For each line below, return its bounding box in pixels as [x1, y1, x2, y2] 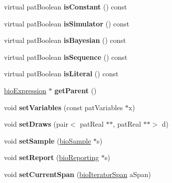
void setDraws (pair [4, 119, 68, 129]
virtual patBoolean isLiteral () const [4, 68, 119, 79]
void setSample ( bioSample [4, 135, 91, 146]
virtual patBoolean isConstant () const [4, 1, 127, 11]
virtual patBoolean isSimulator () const [4, 18, 130, 28]
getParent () [54, 85, 97, 95]
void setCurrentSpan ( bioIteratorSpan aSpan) [4, 169, 151, 179]
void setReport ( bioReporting [4, 152, 99, 163]
